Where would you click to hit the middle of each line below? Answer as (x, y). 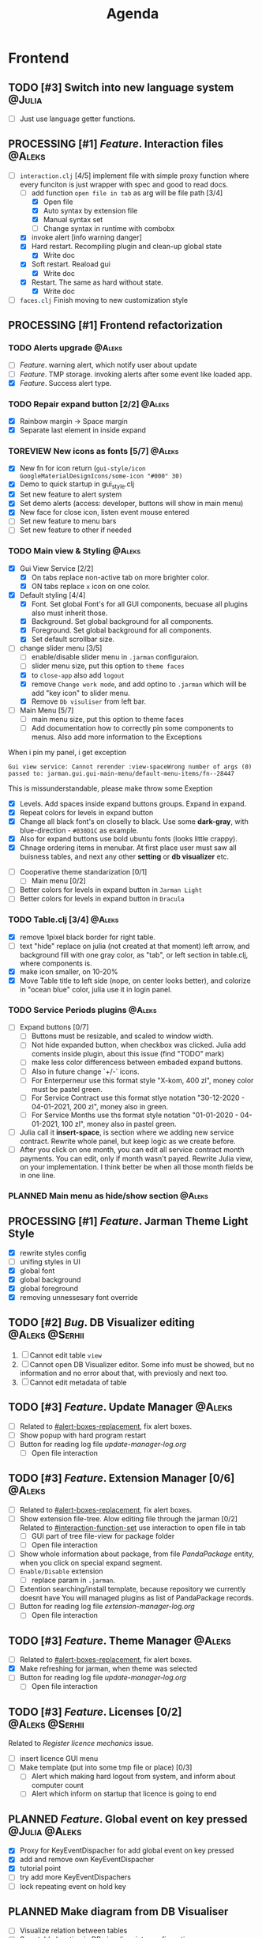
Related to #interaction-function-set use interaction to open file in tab (133, 1528)
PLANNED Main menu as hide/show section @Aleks (109, 1196)
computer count (58, 1785)
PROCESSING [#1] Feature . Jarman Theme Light (128, 1221)
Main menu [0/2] (59, 881)
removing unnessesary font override (79, 1297)
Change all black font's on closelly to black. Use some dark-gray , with (134, 822)
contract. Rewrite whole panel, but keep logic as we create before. (127, 1141)
